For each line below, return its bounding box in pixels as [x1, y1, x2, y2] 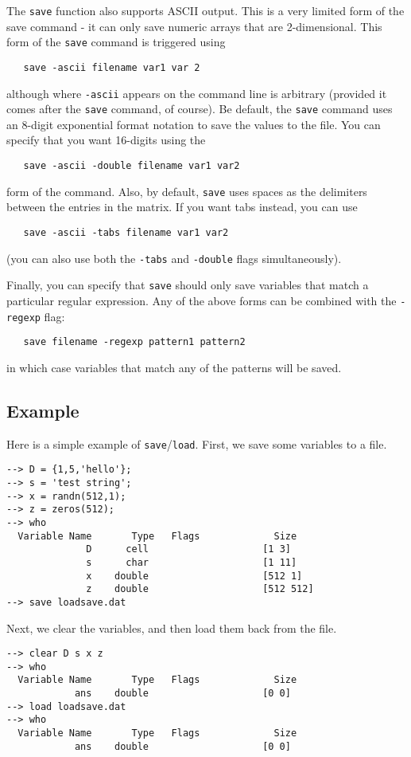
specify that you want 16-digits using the [6, 131, 206, 148]
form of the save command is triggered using [6, 33, 226, 50]
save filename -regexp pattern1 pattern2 [23, 336, 246, 348]
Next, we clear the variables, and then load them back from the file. [6, 619, 337, 636]
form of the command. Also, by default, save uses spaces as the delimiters [6, 182, 367, 199]
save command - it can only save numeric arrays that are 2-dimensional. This [6, 18, 382, 34]
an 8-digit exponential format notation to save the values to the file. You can [6, 116, 381, 132]
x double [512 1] [86, 570, 303, 582]
